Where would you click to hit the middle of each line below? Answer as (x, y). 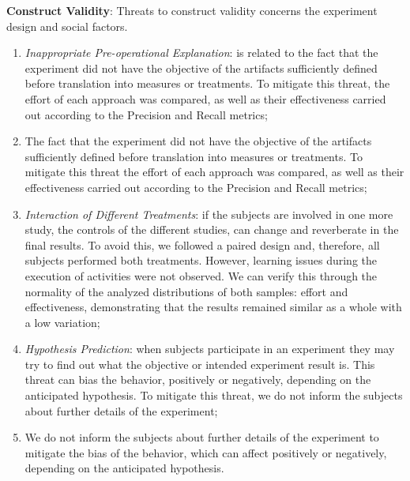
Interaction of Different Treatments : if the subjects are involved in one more (209, 214)
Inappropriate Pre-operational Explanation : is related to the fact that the (201, 53)
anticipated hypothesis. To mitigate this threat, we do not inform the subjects (214, 395)
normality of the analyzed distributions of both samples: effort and (186, 291)
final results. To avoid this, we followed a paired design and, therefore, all (202, 244)
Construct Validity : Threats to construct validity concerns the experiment (192, 10)
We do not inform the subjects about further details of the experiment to (202, 437)
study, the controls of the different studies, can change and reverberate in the (212, 229)
